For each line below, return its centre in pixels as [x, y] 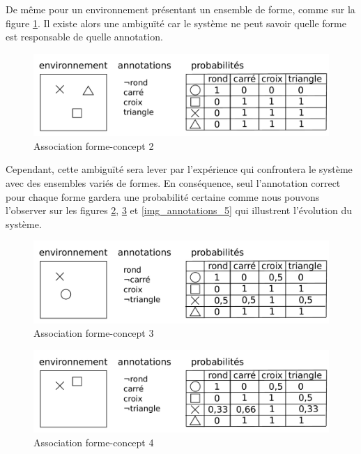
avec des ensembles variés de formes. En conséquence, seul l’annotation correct [173, 182]
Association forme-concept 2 [94, 145]
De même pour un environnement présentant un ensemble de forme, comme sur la [180, 9]
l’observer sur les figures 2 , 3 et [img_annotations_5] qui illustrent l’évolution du [179, 210]
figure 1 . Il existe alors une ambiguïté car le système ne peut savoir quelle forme [176, 23]
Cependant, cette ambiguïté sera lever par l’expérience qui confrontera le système [179, 169]
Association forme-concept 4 [94, 442]
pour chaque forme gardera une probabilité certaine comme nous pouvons [163, 196]
